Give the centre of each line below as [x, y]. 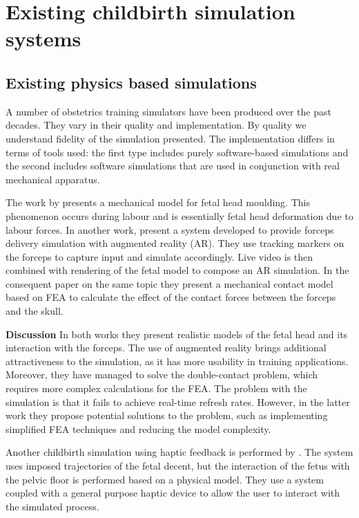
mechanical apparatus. [53, 179]
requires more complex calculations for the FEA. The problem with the [156, 388]
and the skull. [35, 311]
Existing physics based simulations [131, 82]
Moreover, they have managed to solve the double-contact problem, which [162, 374]
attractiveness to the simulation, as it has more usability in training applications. [177, 361]
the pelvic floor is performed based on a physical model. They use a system [165, 479]
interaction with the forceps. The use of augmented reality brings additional [166, 348]
